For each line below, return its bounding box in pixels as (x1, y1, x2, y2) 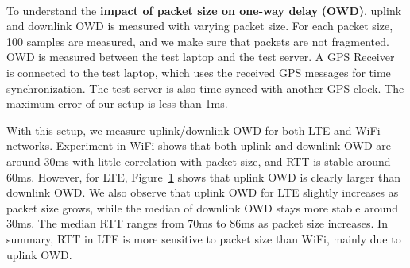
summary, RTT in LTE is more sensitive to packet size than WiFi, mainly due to (6, 230, 401, 247)
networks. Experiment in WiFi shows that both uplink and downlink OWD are (6, 137, 391, 154)
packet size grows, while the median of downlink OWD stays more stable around (6, 199, 398, 216)
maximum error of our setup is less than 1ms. (6, 95, 228, 112)
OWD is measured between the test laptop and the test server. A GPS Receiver (6, 48, 395, 65)
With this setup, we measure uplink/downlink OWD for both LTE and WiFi (6, 121, 381, 138)
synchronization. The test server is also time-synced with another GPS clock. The (6, 79, 404, 96)
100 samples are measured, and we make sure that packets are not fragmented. (6, 33, 389, 49)
